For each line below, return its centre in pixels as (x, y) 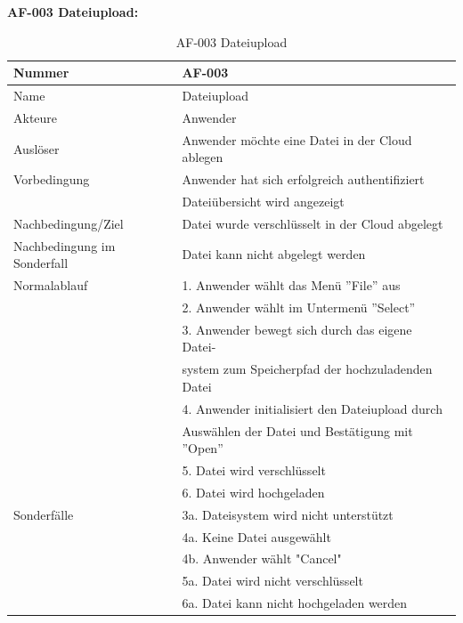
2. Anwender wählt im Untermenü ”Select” (299, 307)
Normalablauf (51, 285)
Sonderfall (41, 263)
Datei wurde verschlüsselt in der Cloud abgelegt (313, 223)
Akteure (36, 117)
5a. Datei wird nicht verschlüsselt (272, 581)
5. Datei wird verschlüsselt (254, 469)
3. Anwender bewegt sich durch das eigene (297, 329)
